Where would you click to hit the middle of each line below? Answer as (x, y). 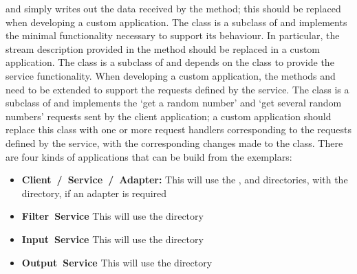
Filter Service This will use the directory (112, 216)
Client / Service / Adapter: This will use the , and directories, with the (185, 180)
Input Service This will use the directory (112, 239)
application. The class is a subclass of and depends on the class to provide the (170, 62)
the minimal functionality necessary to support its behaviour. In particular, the (173, 35)
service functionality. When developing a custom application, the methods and (171, 75)
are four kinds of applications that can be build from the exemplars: (149, 156)
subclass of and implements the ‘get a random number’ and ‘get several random (174, 103)
